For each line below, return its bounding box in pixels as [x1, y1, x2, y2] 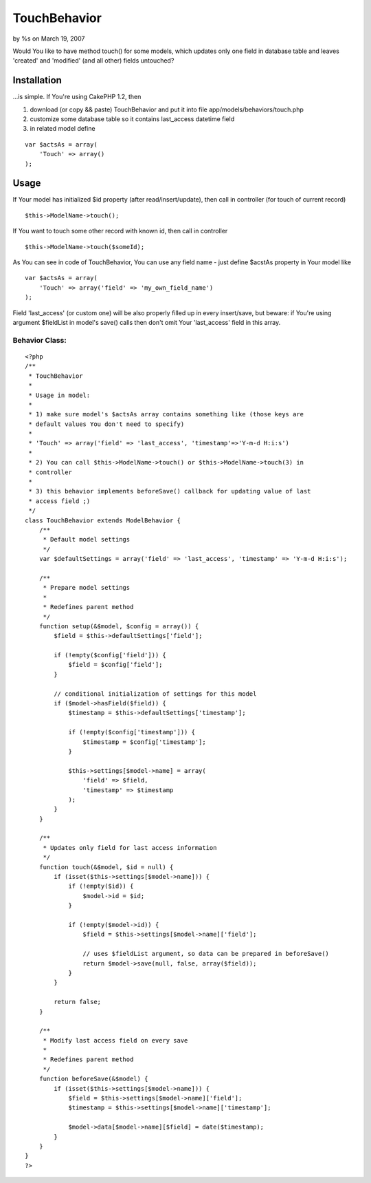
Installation [12, 74, 62, 86]
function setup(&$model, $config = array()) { [38, 622, 199, 630]
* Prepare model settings [43, 584, 131, 592]
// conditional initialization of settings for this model [54, 690, 257, 698]
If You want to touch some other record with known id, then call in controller [12, 227, 228, 235]
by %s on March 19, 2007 [12, 34, 85, 43]
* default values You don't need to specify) [28, 420, 185, 428]
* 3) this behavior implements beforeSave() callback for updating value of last [28, 487, 311, 495]
